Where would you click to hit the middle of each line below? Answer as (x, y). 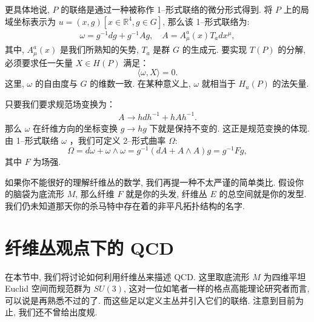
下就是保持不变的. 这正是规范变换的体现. (230, 128)
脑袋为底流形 (38, 194)
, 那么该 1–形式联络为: (206, 21)
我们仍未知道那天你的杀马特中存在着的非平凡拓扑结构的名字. (125, 205)
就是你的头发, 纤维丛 (166, 194)
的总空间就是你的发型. (263, 194)
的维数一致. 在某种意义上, (140, 83)
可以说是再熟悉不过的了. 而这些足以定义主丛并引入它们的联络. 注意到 (142, 300)
